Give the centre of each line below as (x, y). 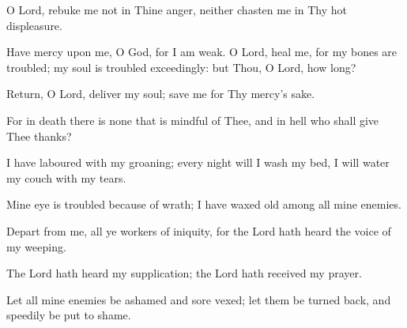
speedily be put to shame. (69, 315)
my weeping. (36, 246)
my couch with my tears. (66, 177)
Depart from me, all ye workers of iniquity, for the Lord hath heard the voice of (199, 230)
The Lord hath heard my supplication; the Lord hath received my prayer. (184, 273)
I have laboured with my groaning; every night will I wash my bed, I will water (198, 162)
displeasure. (34, 25)
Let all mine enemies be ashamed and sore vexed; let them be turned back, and (199, 299)
